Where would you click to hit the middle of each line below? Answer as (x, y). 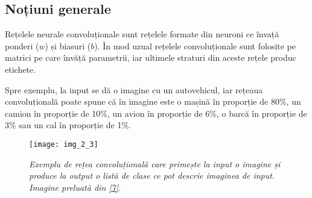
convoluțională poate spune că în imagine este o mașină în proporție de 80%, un (153, 101)
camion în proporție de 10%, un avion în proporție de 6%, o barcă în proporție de (156, 113)
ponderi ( (22, 45)
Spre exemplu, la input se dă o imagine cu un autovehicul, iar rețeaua (134, 89)
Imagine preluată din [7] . (75, 187)
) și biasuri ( (68, 45)
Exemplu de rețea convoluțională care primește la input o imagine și (155, 163)
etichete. (20, 69)
